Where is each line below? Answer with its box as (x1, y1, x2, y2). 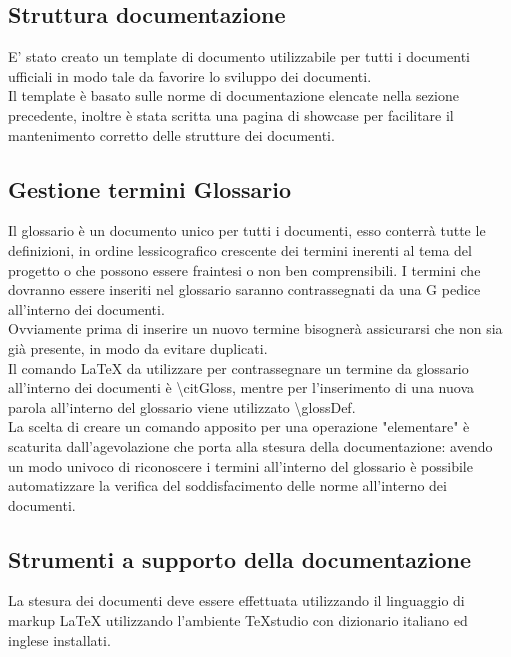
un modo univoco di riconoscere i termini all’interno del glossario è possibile (8, 455, 473, 476)
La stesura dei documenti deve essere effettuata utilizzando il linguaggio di (8, 590, 465, 611)
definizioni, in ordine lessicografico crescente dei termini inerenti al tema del (8, 239, 472, 260)
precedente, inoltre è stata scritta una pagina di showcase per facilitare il (8, 104, 454, 125)
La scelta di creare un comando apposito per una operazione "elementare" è (8, 416, 470, 437)
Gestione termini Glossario (8, 173, 291, 204)
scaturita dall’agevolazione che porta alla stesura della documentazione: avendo (8, 435, 493, 456)
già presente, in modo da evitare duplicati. (8, 337, 268, 358)
